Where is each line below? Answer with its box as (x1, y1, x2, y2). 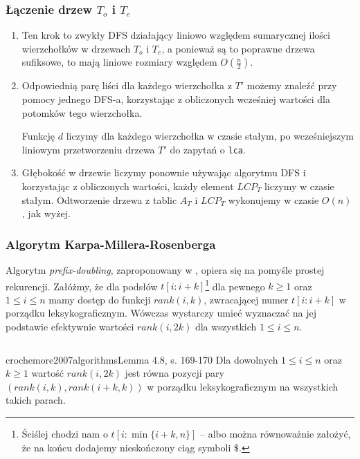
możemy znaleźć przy (246, 78, 337, 93)
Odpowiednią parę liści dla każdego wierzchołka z (21, 78, 232, 93)
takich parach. (6, 393, 66, 407)
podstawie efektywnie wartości (6, 319, 134, 334)
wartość (31, 366, 64, 380)
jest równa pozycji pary (125, 366, 224, 380)
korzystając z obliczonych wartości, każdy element (21, 179, 234, 194)
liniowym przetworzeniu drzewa (21, 142, 155, 156)
